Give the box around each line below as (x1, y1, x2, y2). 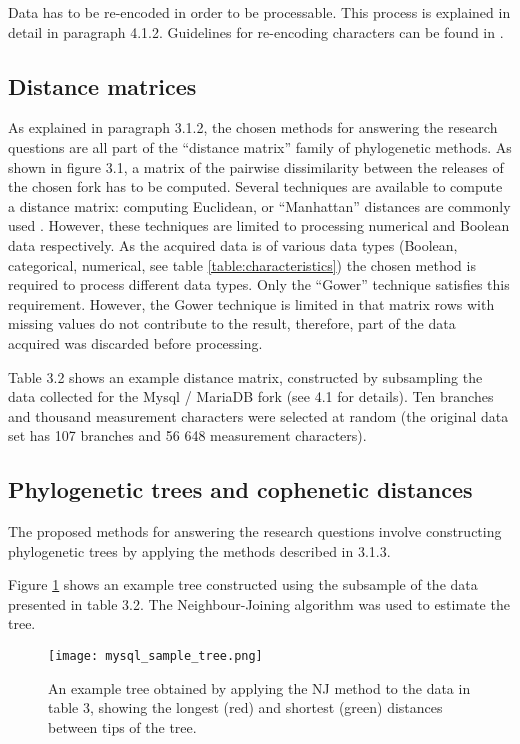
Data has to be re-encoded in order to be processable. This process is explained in (8, 2, 511, 22)
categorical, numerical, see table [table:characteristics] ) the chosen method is (8, 254, 476, 275)
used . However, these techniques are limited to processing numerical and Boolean (8, 215, 510, 236)
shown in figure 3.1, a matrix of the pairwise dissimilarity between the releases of (8, 156, 504, 177)
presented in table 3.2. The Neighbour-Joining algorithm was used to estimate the (8, 593, 510, 614)
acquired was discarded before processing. (8, 332, 263, 353)
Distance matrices (8, 70, 197, 101)
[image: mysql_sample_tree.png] (48, 649, 263, 664)
